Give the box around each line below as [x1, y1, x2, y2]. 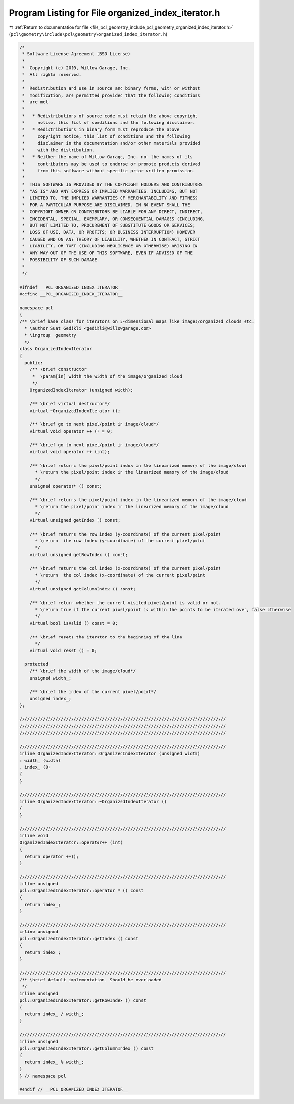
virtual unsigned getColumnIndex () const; [29, 586, 136, 591]
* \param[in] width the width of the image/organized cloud [32, 373, 182, 379]
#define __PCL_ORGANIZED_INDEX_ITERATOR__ [19, 291, 123, 296]
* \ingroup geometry [24, 332, 77, 338]
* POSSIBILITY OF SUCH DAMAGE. [22, 257, 100, 263]
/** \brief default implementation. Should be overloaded [19, 977, 162, 982]
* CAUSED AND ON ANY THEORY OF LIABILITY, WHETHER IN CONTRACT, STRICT [22, 236, 200, 242]
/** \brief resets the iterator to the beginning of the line [29, 634, 182, 639]
